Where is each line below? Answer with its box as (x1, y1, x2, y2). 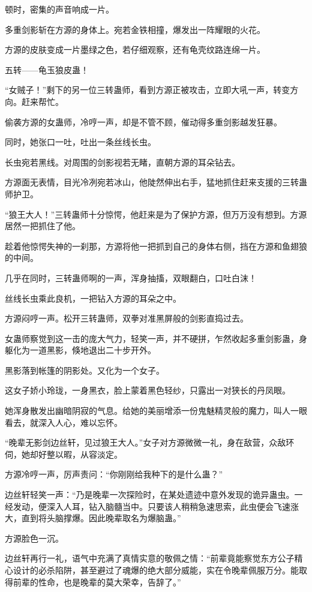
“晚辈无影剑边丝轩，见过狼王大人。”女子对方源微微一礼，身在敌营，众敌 (5, 436, 286, 449)
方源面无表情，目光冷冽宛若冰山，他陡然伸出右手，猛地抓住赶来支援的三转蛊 (5, 176, 307, 188)
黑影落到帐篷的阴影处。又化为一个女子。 (5, 363, 164, 376)
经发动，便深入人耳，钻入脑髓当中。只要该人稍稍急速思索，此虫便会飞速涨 (5, 500, 299, 512)
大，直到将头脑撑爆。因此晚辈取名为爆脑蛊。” (5, 512, 181, 524)
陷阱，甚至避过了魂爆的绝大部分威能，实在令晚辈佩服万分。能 (55, 564, 299, 576)
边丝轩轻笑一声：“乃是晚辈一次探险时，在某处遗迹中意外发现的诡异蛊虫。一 (5, 488, 303, 501)
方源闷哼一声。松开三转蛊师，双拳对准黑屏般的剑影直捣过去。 (5, 312, 248, 324)
